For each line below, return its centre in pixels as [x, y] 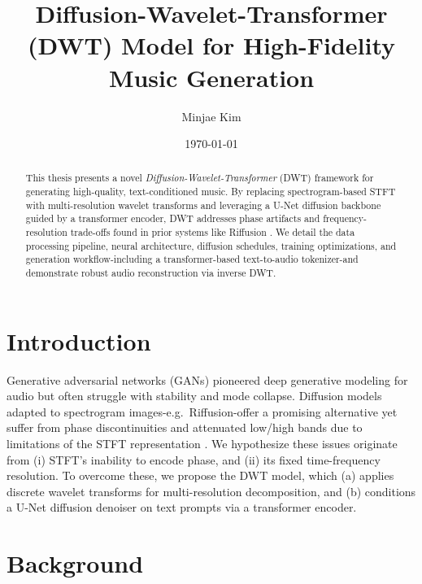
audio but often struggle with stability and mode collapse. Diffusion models [194, 396]
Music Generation [211, 77]
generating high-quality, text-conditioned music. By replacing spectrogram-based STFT [211, 192]
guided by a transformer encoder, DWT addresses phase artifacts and [173, 218]
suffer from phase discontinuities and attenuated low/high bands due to [185, 427]
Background [75, 563]
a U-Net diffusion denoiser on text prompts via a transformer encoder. [182, 507]
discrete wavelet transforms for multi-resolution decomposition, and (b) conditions [211, 491]
